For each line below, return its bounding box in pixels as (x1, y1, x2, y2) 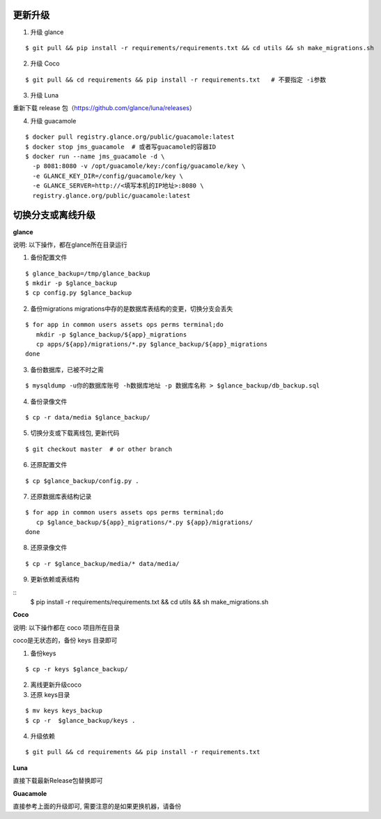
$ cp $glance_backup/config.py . (25, 477, 139, 484)
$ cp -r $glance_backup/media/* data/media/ (25, 560, 180, 567)
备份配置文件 (30, 253, 68, 261)
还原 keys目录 (30, 690, 70, 698)
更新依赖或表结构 (30, 575, 79, 583)
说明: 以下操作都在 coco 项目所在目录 (13, 623, 120, 632)
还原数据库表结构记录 (30, 492, 92, 500)
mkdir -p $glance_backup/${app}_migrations (36, 330, 187, 338)
